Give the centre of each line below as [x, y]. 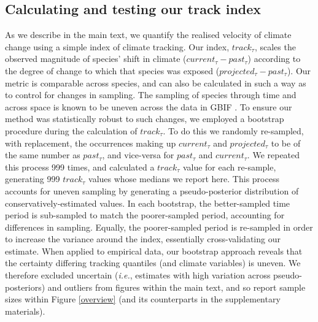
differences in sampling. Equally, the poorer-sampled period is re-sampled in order [159, 227]
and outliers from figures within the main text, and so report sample [176, 287]
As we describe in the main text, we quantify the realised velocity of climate [148, 35]
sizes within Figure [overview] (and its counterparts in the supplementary [143, 299]
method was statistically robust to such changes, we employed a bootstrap [145, 119]
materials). [25, 311]
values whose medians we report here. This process [184, 179]
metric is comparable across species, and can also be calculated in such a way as [156, 82]
